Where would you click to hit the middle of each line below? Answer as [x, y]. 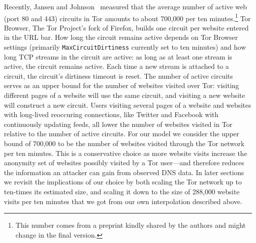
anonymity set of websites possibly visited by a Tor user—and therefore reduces [124, 163]
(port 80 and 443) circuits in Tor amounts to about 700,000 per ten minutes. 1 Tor [128, 17]
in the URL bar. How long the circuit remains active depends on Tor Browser [121, 37]
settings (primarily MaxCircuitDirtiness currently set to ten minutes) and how [125, 47]
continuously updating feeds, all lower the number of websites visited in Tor [118, 124]
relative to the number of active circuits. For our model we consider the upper [122, 134]
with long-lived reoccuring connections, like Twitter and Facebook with [111, 114]
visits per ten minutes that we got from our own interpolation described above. [123, 201]
